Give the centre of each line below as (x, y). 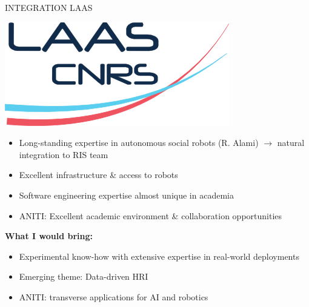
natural (291, 143)
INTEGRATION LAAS (49, 7)
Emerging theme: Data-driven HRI (84, 276)
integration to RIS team (64, 154)
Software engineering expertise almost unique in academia (126, 195)
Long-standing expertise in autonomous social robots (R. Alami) (139, 143)
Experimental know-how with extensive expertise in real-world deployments (159, 256)
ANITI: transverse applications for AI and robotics (114, 296)
